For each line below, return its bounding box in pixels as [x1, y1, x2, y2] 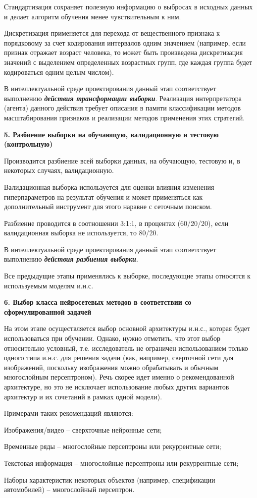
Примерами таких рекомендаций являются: [4, 408, 133, 418]
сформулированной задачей [4, 306, 92, 317]
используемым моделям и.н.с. [4, 280, 94, 290]
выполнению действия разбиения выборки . [4, 254, 138, 264]
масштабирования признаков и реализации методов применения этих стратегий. [4, 112, 245, 122]
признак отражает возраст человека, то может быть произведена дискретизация [4, 47, 243, 57]
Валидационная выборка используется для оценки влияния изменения [4, 181, 214, 192]
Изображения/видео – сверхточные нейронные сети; [4, 424, 162, 435]
